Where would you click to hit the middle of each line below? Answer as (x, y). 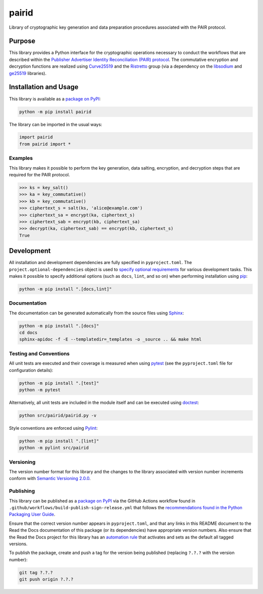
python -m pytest (40, 390)
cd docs (28, 333)
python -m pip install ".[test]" (59, 383)
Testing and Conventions (39, 353)
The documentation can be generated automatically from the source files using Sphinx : (96, 313)
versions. (18, 544)
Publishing (22, 491)
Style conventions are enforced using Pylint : (53, 428)
